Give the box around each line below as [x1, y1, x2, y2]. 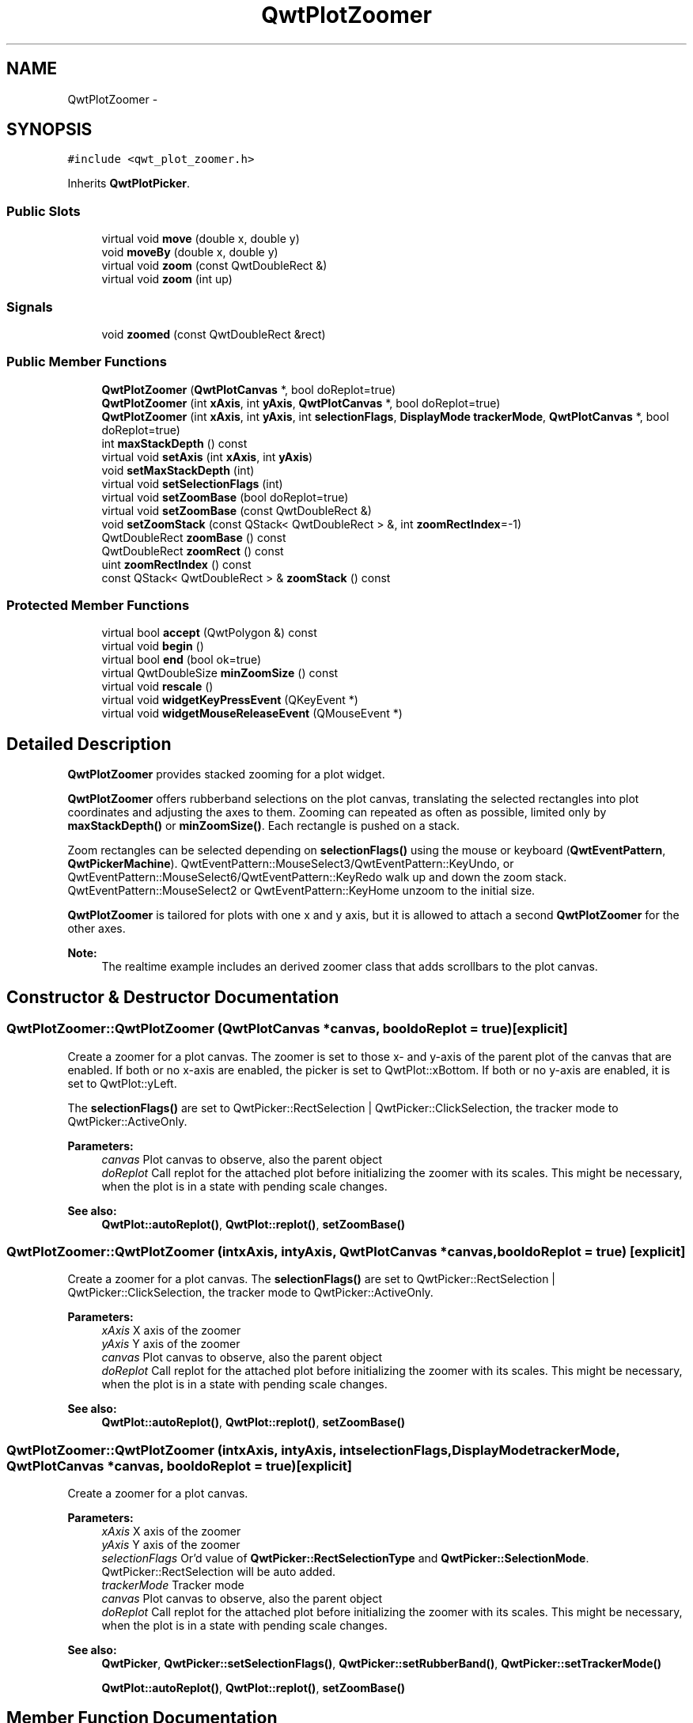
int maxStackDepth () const [101, 436, 248, 450]
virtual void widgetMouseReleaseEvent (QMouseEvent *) [101, 706, 403, 721]
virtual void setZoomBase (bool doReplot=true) [101, 490, 349, 504]
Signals [6, 298, 53, 315]
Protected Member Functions [6, 597, 190, 614]
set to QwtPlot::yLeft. [67, 1076, 177, 1090]
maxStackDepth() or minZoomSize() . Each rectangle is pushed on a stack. [67, 819, 460, 833]
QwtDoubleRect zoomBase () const [101, 530, 286, 544]
